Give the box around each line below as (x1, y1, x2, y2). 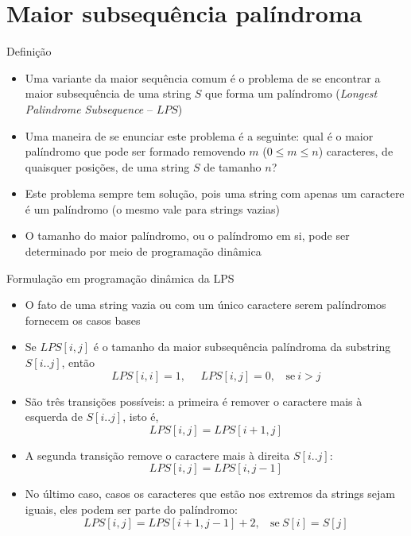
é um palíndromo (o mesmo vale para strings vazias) (25, 200, 280, 217)
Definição (6, 43, 52, 60)
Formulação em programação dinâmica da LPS (6, 269, 235, 286)
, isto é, (122, 408, 159, 425)
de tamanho (204, 158, 262, 175)
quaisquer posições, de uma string (25, 158, 190, 175)
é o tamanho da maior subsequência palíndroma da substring (93, 338, 391, 355)
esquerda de (25, 408, 83, 425)
